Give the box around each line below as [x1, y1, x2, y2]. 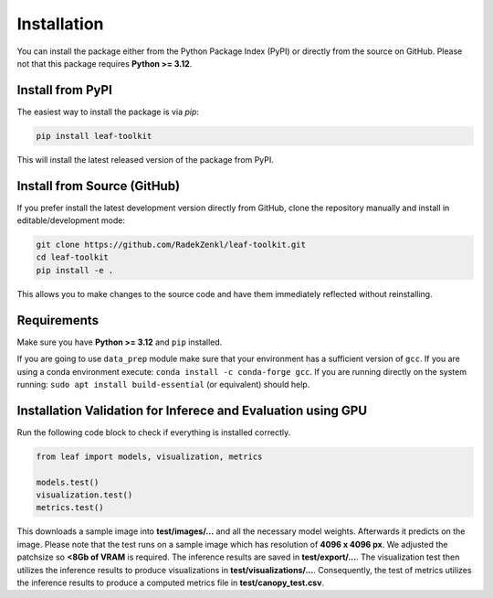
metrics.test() [36, 503, 104, 513]
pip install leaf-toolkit [36, 131, 152, 141]
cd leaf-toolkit [36, 252, 110, 262]
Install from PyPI [16, 82, 113, 98]
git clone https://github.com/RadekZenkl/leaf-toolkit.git [36, 240, 306, 251]
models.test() [36, 476, 100, 487]
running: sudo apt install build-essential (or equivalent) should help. [16, 379, 310, 390]
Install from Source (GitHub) [16, 178, 181, 194]
